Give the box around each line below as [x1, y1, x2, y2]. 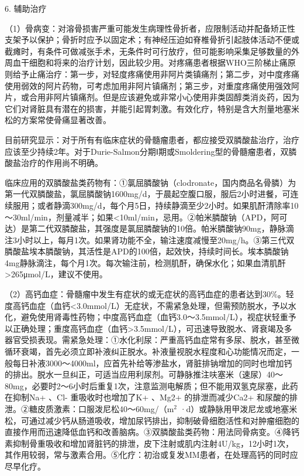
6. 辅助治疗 [5, 2, 47, 14]
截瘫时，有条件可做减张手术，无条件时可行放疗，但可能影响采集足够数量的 [5, 45, 291, 57]
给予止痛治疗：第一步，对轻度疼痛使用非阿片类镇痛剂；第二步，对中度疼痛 [12, 67, 299, 80]
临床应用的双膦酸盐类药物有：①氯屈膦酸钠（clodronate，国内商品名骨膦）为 [5, 176, 296, 188]
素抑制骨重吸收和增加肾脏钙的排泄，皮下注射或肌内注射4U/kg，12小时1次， [5, 437, 293, 449]
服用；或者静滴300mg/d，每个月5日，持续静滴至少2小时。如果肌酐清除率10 [12, 199, 299, 211]
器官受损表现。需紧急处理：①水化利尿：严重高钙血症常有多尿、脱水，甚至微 [5, 334, 299, 346]
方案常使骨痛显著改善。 [20, 114, 111, 126]
